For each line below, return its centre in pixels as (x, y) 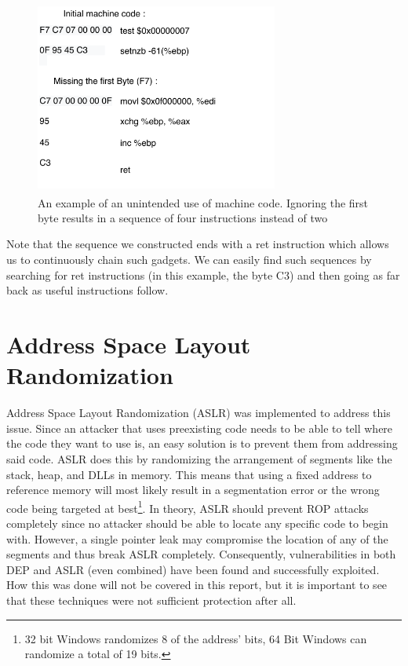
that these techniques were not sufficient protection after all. (151, 600)
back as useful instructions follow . (87, 290)
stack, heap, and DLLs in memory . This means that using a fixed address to (189, 474)
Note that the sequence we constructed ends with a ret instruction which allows (198, 244)
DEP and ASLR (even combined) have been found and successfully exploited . (193, 569)
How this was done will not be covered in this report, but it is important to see (197, 585)
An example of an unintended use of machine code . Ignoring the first (203, 202)
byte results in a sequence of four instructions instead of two (183, 217)
